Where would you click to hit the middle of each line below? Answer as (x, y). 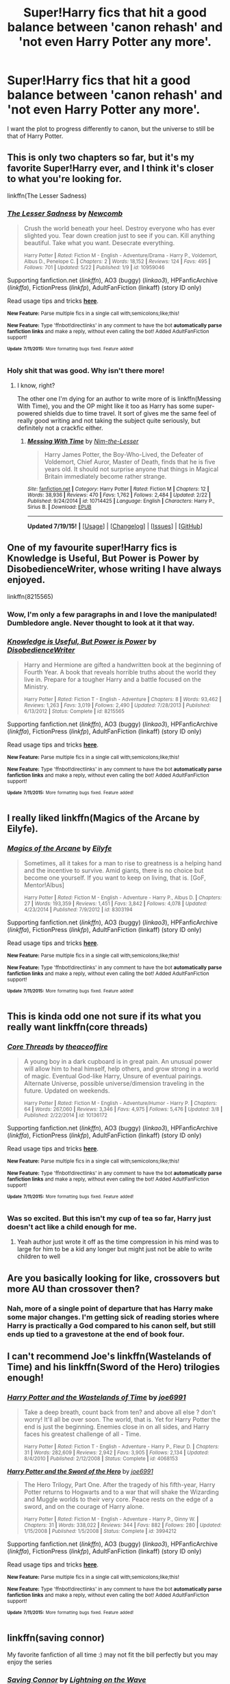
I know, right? (36, 385)
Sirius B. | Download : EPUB (59, 507)
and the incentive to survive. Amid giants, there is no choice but (114, 871)
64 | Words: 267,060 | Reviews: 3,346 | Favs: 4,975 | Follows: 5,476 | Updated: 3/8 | (123, 1110)
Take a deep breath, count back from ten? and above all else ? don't (120, 1412)
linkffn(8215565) (30, 596)
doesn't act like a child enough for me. (72, 1227)
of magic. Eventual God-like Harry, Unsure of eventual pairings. (113, 1076)
